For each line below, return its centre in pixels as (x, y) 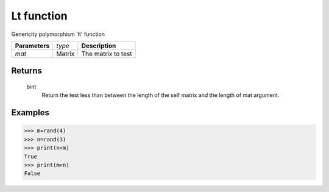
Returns (27, 71)
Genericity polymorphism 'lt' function (58, 34)
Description (99, 46)
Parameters (32, 46)
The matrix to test (107, 54)
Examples (30, 113)
